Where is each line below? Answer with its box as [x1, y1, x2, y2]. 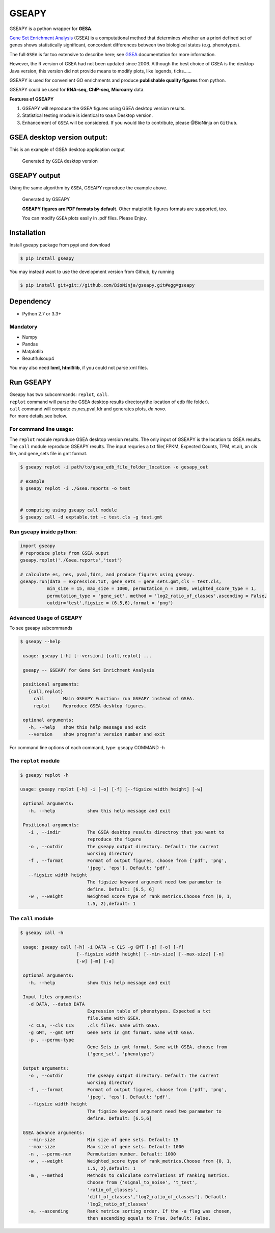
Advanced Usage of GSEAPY [9, 614, 82, 621]
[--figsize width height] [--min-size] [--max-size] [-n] [76, 951, 225, 957]
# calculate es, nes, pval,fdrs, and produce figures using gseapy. [20, 572, 195, 577]
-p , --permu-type [28, 1037, 74, 1043]
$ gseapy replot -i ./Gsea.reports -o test [20, 485, 131, 491]
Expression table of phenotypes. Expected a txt [87, 1008, 211, 1014]
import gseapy [20, 543, 56, 549]
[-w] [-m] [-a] [76, 958, 115, 964]
